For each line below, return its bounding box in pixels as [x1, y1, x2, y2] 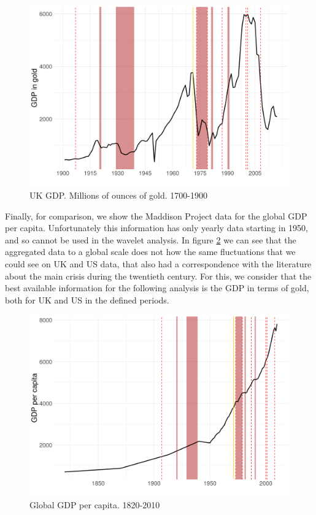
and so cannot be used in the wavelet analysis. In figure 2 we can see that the [5, 233, 296, 246]
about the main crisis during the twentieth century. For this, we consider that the [5, 269, 312, 282]
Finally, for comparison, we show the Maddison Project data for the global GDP [5, 209, 307, 222]
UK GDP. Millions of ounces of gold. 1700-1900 [29, 189, 207, 202]
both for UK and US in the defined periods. [5, 293, 169, 306]
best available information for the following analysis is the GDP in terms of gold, [5, 281, 309, 294]
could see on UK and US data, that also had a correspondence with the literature [5, 257, 312, 270]
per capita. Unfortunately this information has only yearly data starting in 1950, [5, 221, 309, 234]
